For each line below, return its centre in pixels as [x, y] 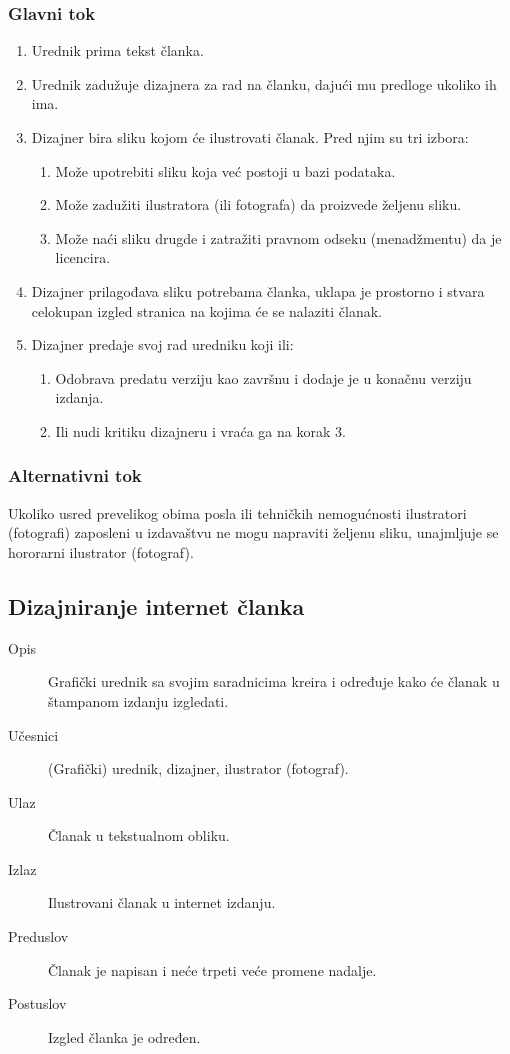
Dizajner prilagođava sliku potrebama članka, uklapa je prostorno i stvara [258, 290]
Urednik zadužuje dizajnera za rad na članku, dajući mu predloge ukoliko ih [264, 83]
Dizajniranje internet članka [156, 605]
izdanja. [79, 397]
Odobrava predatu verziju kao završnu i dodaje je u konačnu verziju [263, 377]
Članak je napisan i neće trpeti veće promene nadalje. [212, 969]
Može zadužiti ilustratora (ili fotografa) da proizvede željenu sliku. [258, 204]
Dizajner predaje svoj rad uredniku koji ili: [162, 344]
